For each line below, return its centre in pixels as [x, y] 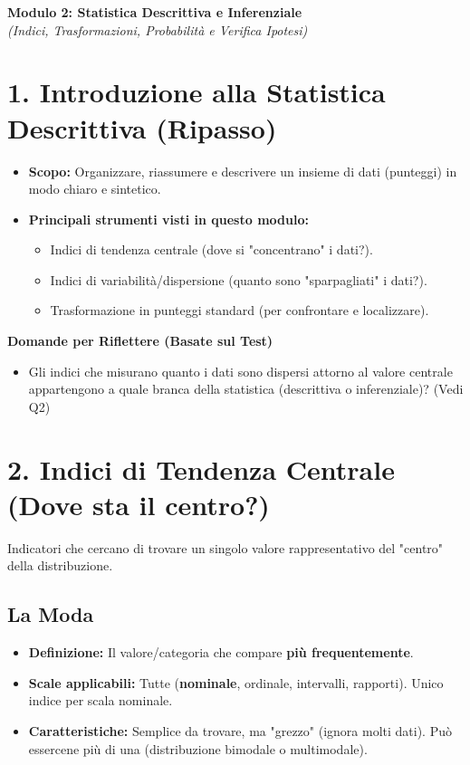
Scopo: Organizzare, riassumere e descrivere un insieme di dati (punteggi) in [243, 171]
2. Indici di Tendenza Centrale [201, 469]
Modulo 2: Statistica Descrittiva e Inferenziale [155, 12]
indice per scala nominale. [101, 700]
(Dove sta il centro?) [139, 504]
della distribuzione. [60, 565]
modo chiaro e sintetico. [95, 189]
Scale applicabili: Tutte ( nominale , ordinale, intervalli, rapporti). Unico [236, 682]
